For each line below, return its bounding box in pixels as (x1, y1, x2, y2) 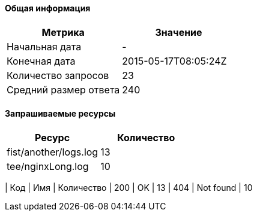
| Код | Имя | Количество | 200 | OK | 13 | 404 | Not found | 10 (5, 182, 253, 193)
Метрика (41, 26, 85, 38)
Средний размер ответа (7, 83, 120, 96)
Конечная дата (7, 54, 76, 67)
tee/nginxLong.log (7, 160, 89, 172)
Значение (155, 26, 202, 38)
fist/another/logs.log (7, 145, 98, 158)
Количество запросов (7, 69, 109, 81)
